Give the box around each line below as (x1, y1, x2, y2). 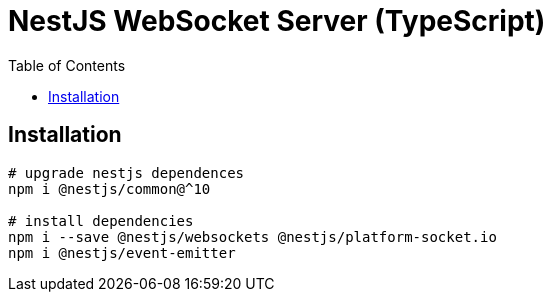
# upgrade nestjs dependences (8, 164, 245, 181)
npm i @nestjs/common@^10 (8, 180, 211, 197)
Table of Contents (8, 56, 126, 74)
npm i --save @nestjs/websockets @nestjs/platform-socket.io (8, 228, 497, 245)
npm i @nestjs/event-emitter (8, 244, 236, 261)
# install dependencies (8, 212, 194, 229)
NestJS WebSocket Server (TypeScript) (8, 4, 546, 38)
